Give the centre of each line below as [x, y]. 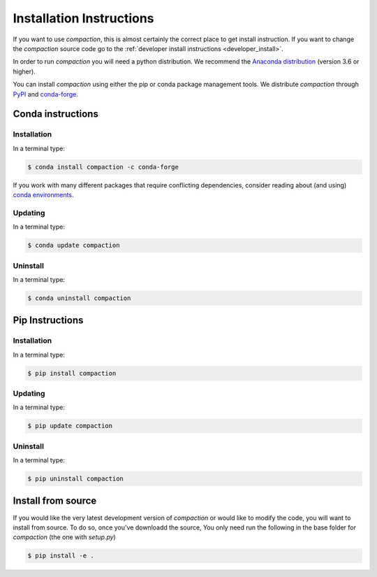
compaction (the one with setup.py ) [65, 537]
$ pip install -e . [61, 556]
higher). [24, 71]
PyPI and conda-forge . [45, 94]
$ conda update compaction [74, 245]
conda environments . [43, 195]
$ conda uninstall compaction [79, 298]
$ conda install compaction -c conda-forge [103, 167]
